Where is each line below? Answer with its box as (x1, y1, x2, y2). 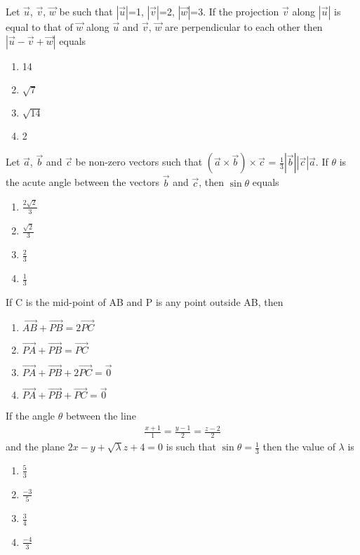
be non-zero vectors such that (75, 154, 203, 169)
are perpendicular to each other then (165, 20, 323, 34)
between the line (65, 408, 136, 423)
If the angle (6, 408, 55, 423)
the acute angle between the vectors (6, 175, 160, 189)
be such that (59, 4, 113, 18)
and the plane (6, 439, 65, 454)
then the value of (262, 439, 335, 454)
